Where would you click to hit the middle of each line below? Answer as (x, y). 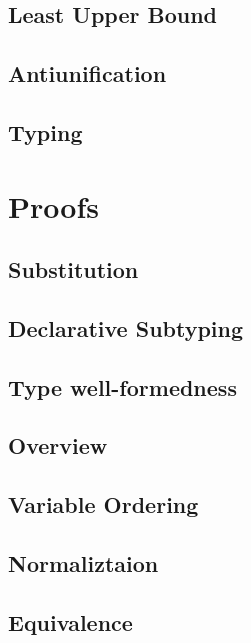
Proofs (53, 205)
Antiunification (87, 73)
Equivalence (70, 621)
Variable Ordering (103, 504)
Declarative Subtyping (126, 327)
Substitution (73, 269)
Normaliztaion (83, 563)
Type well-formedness (122, 386)
